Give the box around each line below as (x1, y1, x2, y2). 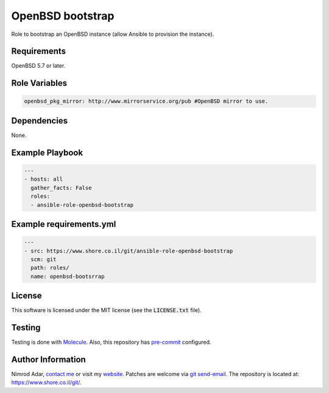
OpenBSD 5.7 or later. (11, 62, 66, 69)
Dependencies (11, 116, 68, 126)
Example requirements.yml (11, 219, 116, 229)
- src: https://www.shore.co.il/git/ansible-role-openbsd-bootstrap (24, 247, 233, 254)
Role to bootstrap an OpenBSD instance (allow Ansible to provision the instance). (11, 30, 214, 38)
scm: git (30, 256, 57, 263)
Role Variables (11, 78, 67, 88)
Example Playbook (11, 147, 83, 158)
